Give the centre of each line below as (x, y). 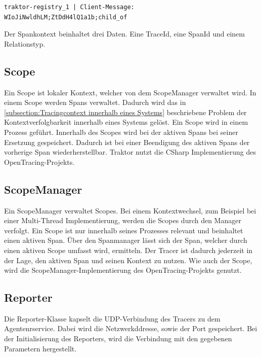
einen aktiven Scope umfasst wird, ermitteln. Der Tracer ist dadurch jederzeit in (128, 250)
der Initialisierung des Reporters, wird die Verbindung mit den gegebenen (118, 338)
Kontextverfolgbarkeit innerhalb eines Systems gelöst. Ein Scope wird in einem (126, 122)
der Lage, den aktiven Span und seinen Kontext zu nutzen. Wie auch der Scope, (128, 260)
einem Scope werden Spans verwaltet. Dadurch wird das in (95, 102)
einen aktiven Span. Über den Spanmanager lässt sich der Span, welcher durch (126, 240)
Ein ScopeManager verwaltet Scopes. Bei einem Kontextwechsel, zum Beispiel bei (130, 210)
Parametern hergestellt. (40, 348)
